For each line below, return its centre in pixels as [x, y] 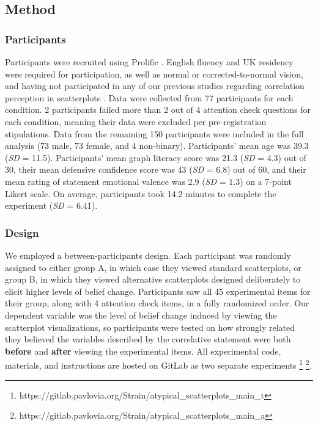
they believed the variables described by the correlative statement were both [148, 339]
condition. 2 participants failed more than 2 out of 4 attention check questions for [158, 110]
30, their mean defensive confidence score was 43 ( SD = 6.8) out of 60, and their [156, 169]
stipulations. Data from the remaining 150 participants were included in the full [154, 133]
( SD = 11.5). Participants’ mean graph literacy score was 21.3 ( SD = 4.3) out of [156, 157]
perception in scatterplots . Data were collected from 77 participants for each [149, 97]
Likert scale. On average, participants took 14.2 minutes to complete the [141, 193]
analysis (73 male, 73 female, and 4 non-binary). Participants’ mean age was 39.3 [157, 146]
